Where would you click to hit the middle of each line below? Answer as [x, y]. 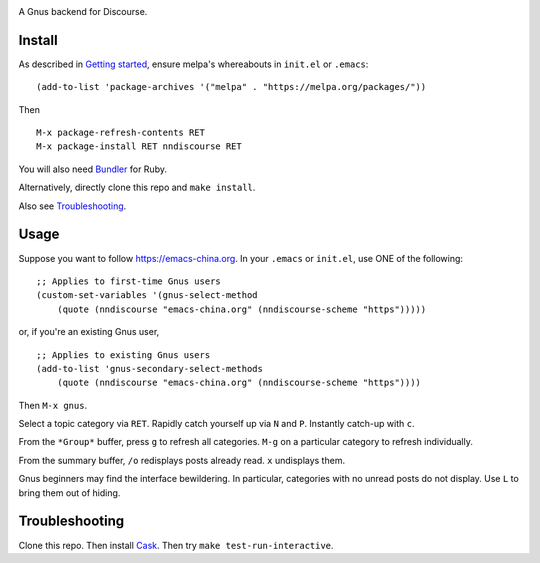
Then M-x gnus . [53, 405]
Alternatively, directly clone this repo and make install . [137, 187]
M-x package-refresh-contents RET [120, 133]
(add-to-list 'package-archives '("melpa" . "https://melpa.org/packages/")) [231, 87]
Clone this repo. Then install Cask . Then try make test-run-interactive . [176, 545]
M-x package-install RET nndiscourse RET [139, 146]
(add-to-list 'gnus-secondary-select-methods [150, 368]
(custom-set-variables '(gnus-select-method [147, 295]
